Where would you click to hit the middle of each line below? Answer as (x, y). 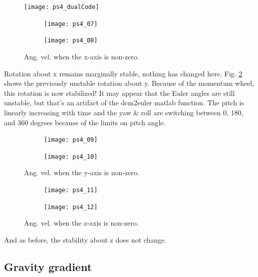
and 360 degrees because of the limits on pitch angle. (85, 122)
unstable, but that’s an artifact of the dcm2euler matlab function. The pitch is (124, 103)
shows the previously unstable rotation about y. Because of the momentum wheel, (129, 83)
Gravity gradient (48, 266)
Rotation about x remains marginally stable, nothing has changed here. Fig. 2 (123, 73)
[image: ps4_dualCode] (62, 7)
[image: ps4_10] (71, 156)
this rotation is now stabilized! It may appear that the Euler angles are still (120, 93)
